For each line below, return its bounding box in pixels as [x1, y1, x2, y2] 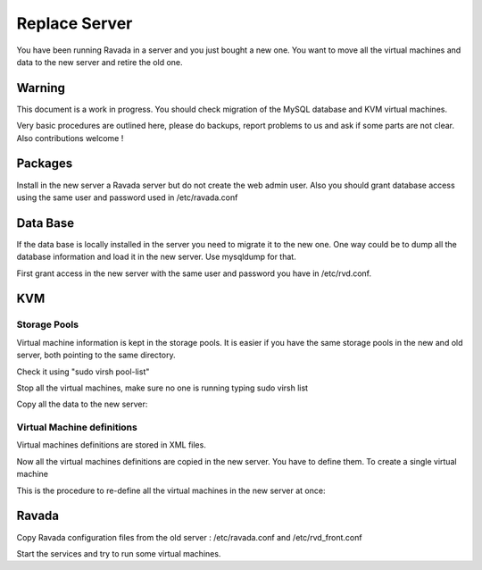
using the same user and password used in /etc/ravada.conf [16, 192, 238, 203]
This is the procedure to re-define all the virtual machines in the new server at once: [16, 485, 326, 496]
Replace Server [16, 13, 133, 33]
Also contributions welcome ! [16, 132, 124, 143]
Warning [16, 80, 66, 96]
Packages [16, 156, 73, 172]
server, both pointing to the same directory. [16, 349, 176, 361]
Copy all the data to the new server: [16, 398, 148, 410]
